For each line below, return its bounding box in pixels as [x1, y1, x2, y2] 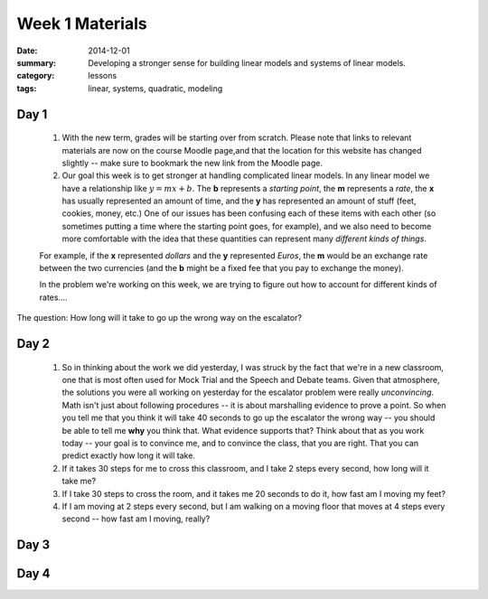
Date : [16, 45, 38, 56]
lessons [88, 70, 117, 81]
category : [16, 70, 55, 81]
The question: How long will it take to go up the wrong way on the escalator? [16, 313, 303, 323]
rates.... [39, 292, 68, 303]
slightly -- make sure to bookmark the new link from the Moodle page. [61, 157, 323, 168]
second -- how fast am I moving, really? [61, 513, 211, 524]
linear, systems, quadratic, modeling [88, 82, 223, 94]
